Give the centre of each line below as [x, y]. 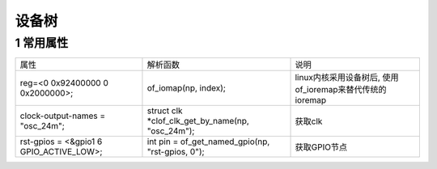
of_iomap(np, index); [187, 88]
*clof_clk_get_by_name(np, [198, 121]
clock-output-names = [63, 116]
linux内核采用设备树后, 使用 [347, 78]
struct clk [165, 111]
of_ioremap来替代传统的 [341, 90]
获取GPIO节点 [321, 147]
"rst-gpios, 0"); [176, 152]
